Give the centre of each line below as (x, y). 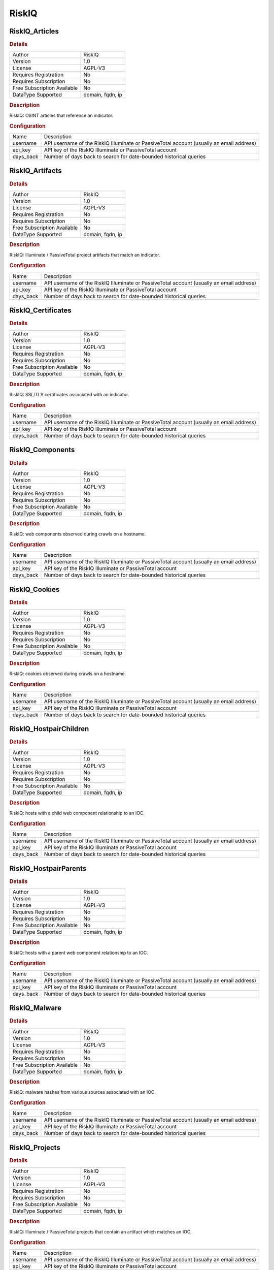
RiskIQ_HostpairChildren (49, 729)
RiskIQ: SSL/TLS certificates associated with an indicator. (69, 394)
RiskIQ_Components (42, 450)
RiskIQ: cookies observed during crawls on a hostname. (68, 674)
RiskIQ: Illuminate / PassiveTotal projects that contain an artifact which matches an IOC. (101, 1231)
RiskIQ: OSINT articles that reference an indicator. (61, 115)
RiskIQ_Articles (34, 31)
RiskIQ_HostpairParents (48, 868)
